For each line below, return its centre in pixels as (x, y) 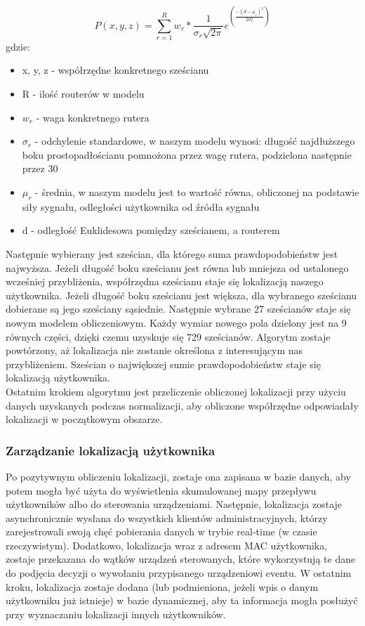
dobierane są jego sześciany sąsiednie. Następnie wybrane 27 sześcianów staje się (178, 309)
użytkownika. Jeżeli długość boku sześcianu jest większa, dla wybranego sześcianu (181, 295)
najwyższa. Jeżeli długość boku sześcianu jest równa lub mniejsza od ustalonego (177, 267)
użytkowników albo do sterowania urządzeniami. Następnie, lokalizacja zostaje (174, 504)
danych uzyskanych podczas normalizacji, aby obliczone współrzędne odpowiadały (182, 405)
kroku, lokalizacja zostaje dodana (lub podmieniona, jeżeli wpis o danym (162, 586)
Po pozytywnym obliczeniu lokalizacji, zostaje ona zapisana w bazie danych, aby (178, 476)
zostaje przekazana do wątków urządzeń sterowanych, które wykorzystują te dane (181, 559)
